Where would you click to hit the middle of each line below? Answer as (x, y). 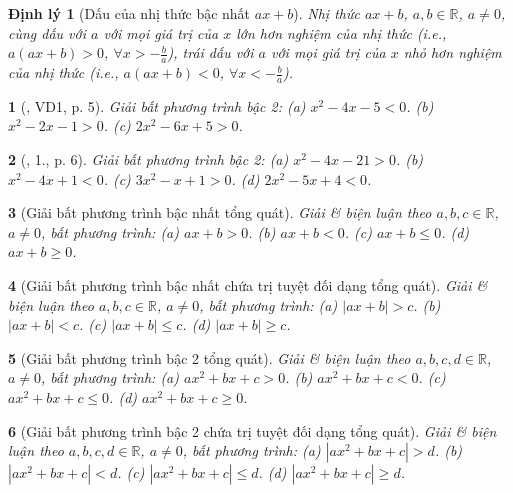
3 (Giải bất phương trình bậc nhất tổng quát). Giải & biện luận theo (220, 212)
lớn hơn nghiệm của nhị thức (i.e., (341, 32)
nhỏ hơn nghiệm (452, 52)
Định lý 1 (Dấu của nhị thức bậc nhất (129, 13)
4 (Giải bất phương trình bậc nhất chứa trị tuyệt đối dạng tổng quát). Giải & (248, 285)
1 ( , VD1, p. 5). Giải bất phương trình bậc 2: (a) (157, 105)
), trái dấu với (210, 52)
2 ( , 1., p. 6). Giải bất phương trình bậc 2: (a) (148, 159)
